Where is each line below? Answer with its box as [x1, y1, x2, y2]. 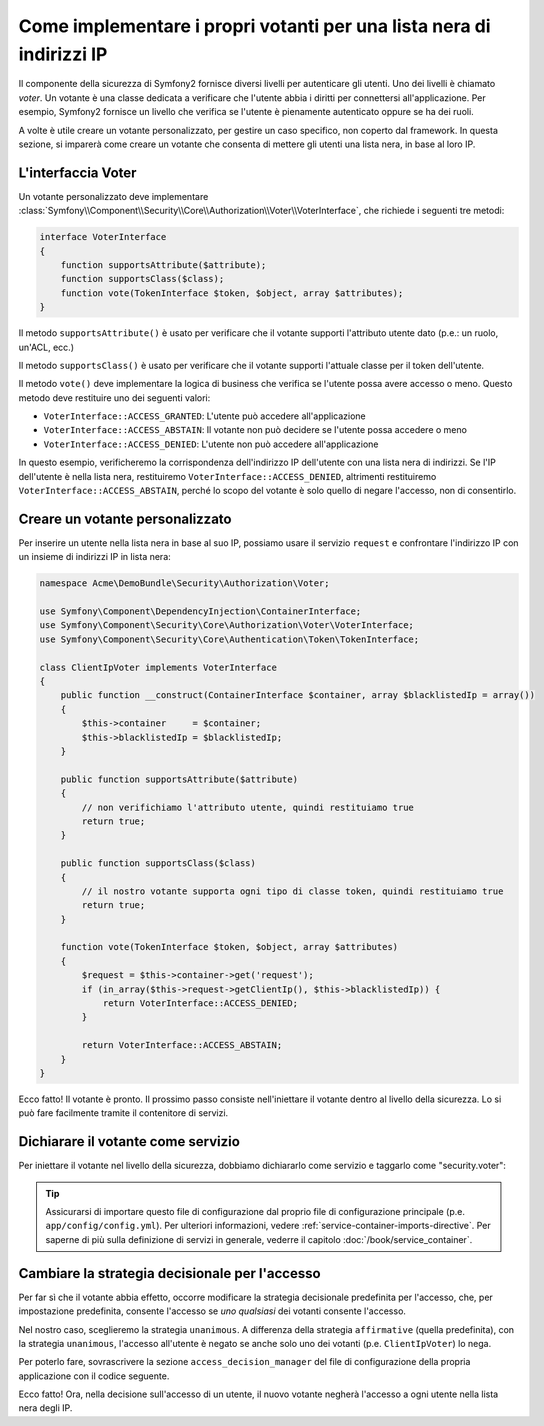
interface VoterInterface [39, 231, 167, 243]
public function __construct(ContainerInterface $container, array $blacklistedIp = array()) [60, 690, 535, 701]
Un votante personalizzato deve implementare [18, 190, 209, 202]
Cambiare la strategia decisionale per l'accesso [18, 1265, 321, 1282]
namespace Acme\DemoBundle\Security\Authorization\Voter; [39, 578, 330, 589]
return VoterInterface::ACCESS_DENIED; [102, 998, 299, 1009]
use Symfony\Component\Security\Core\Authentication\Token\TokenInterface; [39, 633, 420, 645]
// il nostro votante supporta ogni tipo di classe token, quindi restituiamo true [81, 885, 504, 897]
